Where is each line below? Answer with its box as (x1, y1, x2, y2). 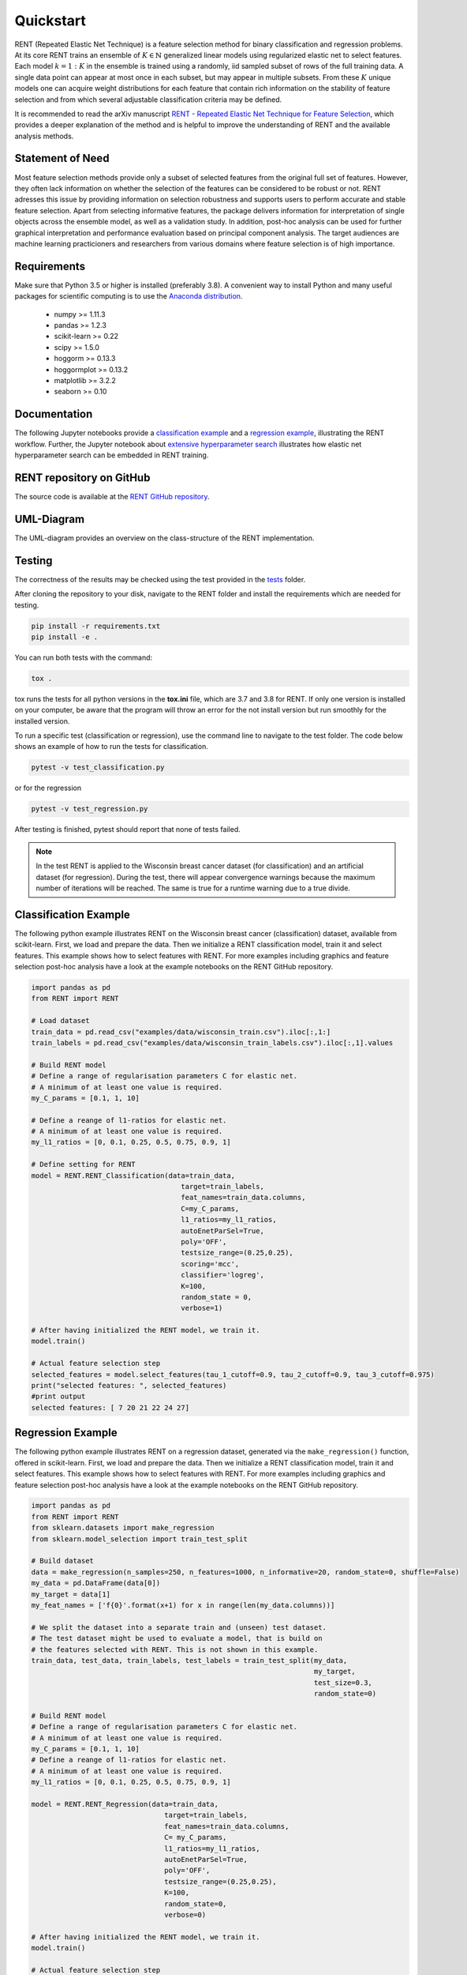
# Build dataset (31, 1556, 95, 1566)
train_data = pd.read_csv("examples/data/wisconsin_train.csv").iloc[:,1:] (31, 1027, 331, 1036)
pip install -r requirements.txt (31, 621, 161, 630)
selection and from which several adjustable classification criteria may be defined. (14, 95, 282, 104)
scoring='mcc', (181, 1259, 240, 1268)
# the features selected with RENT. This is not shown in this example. (31, 1645, 319, 1654)
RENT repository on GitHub (14, 471, 151, 484)
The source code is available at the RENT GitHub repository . (14, 491, 210, 501)
